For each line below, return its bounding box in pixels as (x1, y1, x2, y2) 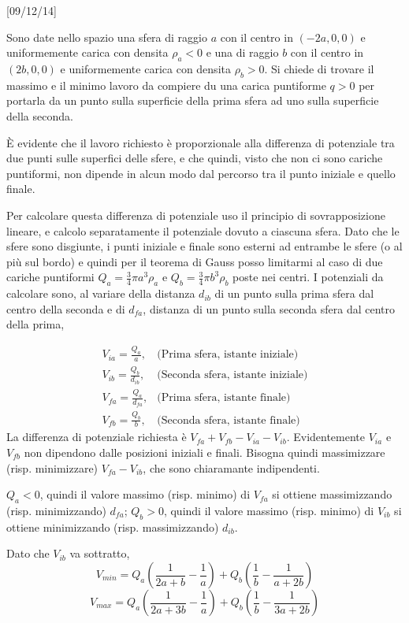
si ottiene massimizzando (272, 486, 392, 502)
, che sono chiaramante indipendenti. (143, 459, 320, 476)
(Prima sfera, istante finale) (157, 392, 291, 404)
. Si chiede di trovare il (264, 60, 374, 76)
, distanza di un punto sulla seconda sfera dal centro (143, 300, 396, 317)
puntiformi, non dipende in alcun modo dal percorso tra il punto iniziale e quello (6, 165, 396, 181)
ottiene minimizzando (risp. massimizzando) (6, 518, 219, 535)
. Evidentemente (286, 428, 366, 445)
